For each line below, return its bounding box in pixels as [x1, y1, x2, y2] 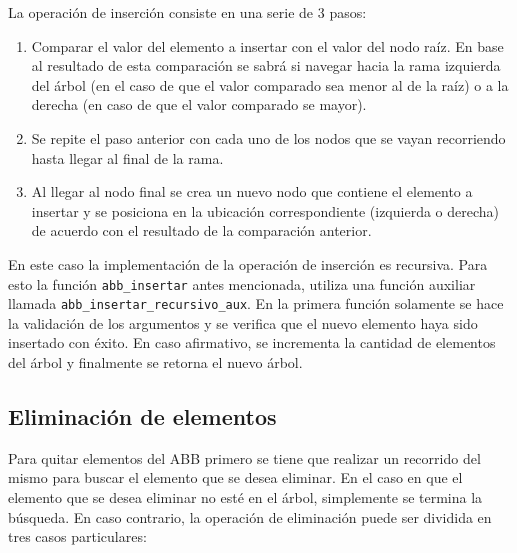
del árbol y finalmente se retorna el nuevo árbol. [8, 352, 303, 373]
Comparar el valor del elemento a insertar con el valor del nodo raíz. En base [31, 35, 504, 56]
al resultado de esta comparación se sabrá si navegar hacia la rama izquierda [31, 55, 501, 76]
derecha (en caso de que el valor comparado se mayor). [31, 94, 367, 115]
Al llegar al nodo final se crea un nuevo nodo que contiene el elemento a [31, 181, 473, 202]
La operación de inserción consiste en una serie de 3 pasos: [8, 2, 367, 22]
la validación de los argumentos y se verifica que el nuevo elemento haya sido [8, 312, 478, 333]
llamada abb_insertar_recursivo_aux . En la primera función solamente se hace [8, 293, 504, 314]
